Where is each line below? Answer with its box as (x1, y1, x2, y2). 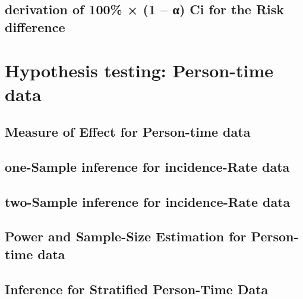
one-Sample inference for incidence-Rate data (5, 157, 290, 175)
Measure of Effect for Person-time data (5, 122, 251, 141)
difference (5, 17, 65, 36)
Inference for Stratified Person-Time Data (5, 279, 269, 298)
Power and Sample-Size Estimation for (5, 227, 247, 246)
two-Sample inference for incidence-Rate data (5, 192, 291, 210)
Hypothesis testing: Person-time (5, 58, 274, 83)
